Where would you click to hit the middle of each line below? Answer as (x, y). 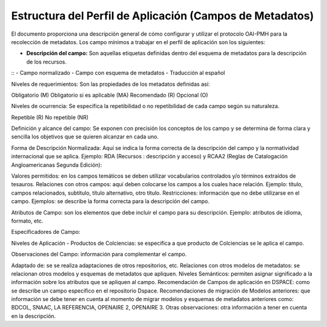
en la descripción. (34, 316)
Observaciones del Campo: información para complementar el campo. (99, 254)
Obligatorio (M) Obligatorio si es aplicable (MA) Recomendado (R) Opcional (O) (110, 95)
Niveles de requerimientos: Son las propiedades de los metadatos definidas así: (111, 84)
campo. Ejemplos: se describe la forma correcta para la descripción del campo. (111, 201)
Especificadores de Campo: (46, 232)
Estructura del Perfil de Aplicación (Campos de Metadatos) (163, 16)
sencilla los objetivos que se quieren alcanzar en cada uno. (85, 137)
